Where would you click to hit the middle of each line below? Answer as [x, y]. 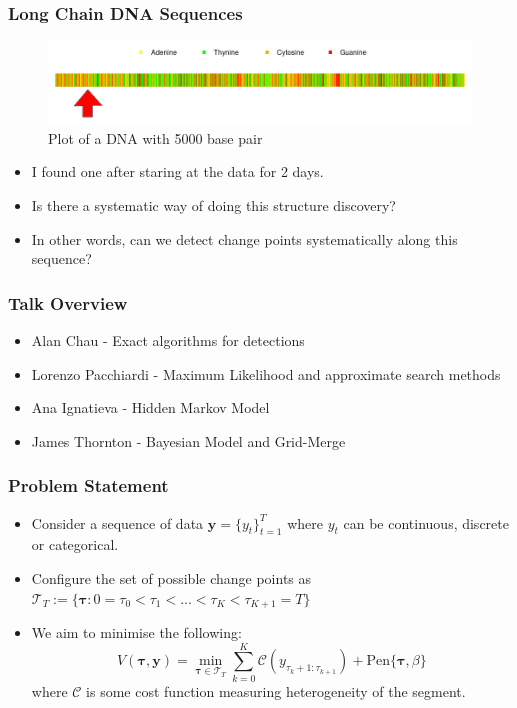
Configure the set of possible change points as [171, 578]
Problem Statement [88, 485]
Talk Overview [68, 302]
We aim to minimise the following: [136, 632]
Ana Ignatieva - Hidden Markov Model [150, 407]
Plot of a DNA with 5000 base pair [155, 137]
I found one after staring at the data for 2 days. [177, 171]
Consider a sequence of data [117, 522]
